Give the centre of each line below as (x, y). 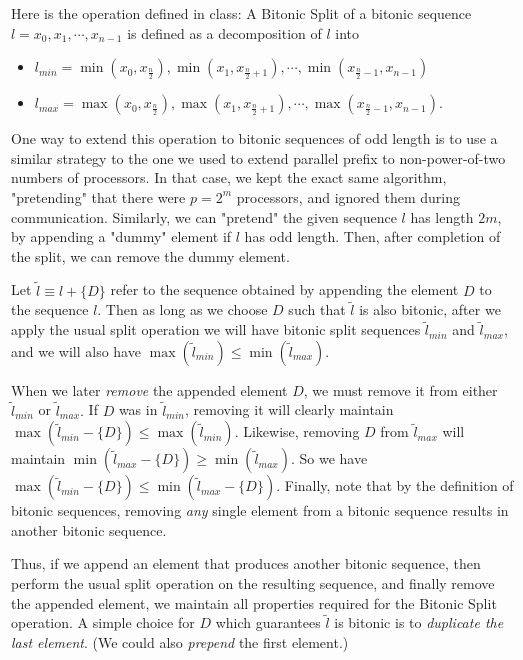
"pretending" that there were (98, 196)
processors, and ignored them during (348, 196)
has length (442, 216)
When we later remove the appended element (149, 389)
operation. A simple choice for (103, 622)
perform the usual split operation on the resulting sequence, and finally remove (253, 582)
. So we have (329, 458)
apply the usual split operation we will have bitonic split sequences (216, 329)
